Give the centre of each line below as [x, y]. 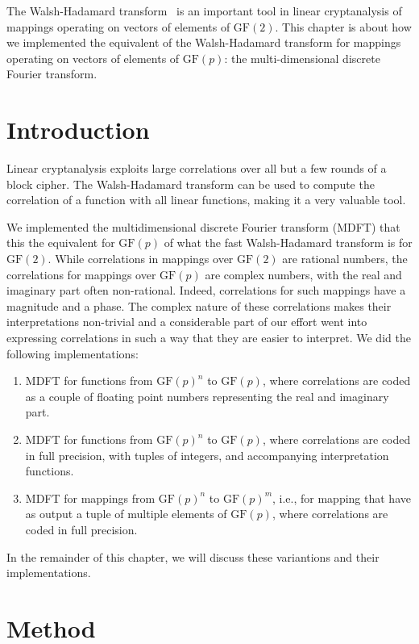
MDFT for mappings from [90, 498]
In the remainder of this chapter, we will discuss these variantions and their [193, 556]
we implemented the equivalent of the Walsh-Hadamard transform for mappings [204, 42]
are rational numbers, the [345, 259]
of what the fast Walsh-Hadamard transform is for [288, 243]
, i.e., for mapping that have [342, 498]
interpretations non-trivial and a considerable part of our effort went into [187, 322]
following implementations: [73, 353]
